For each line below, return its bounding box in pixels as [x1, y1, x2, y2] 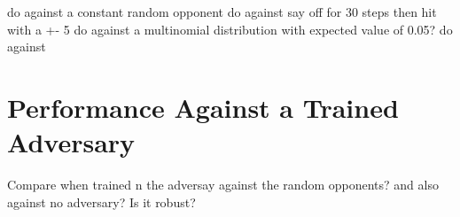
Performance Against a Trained [7, 89, 399, 125]
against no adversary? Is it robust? [7, 192, 196, 211]
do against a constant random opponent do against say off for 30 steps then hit [7, 3, 437, 20]
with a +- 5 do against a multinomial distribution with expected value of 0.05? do [7, 19, 453, 38]
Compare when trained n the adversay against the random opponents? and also [7, 175, 439, 194]
